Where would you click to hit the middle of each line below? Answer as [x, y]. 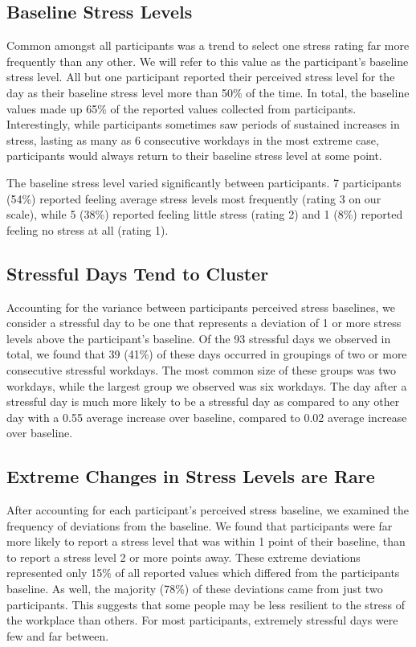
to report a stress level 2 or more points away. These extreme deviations [184, 557]
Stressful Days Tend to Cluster [138, 273]
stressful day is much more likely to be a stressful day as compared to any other [203, 401]
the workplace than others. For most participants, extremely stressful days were [202, 620]
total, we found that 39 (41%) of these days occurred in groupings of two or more [207, 354]
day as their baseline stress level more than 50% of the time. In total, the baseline [208, 92]
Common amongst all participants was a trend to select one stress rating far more [208, 45]
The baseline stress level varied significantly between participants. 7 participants [204, 182]
